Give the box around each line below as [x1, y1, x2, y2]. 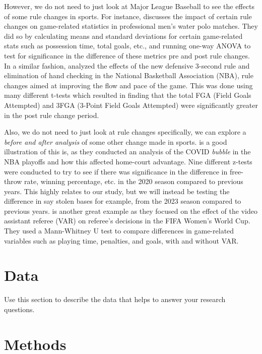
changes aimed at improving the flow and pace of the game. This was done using [4, 80, 253, 90]
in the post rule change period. [4, 109, 99, 120]
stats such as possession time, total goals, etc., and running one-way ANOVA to [4, 40, 251, 51]
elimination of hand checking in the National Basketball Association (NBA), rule [4, 70, 253, 81]
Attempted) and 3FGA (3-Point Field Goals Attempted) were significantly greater [4, 99, 258, 110]
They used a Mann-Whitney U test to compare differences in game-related [4, 225, 234, 236]
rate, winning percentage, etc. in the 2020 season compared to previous [24, 176, 243, 187]
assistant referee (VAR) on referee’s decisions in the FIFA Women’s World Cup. [4, 215, 250, 226]
